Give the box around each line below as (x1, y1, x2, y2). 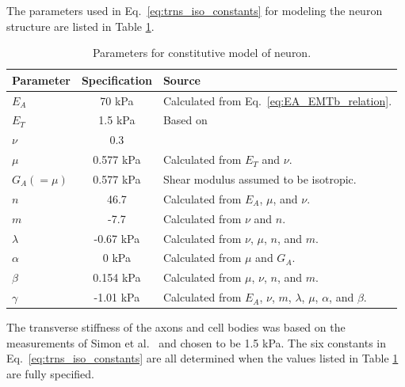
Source (162, 71, 201, 88)
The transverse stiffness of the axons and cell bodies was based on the (6, 319, 346, 336)
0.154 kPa (93, 269, 141, 286)
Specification (81, 71, 152, 88)
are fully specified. (6, 365, 94, 381)
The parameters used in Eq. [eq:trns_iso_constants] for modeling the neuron (6, 2, 383, 18)
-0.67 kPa (94, 230, 140, 246)
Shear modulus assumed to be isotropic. (162, 171, 357, 187)
